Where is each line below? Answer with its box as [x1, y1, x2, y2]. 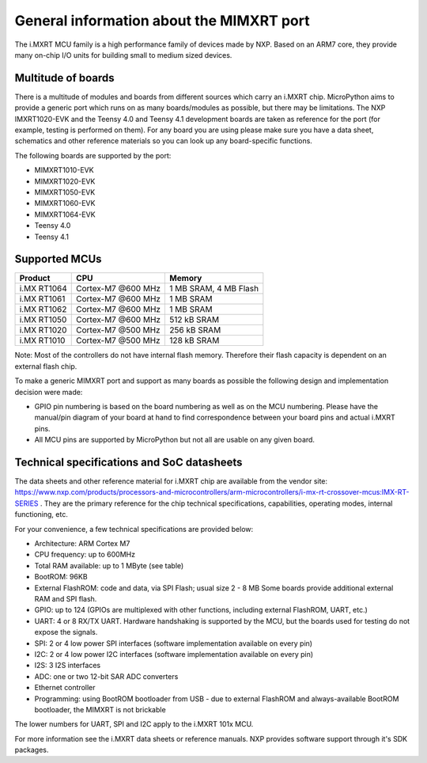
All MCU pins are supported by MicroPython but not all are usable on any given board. [34, 435, 316, 445]
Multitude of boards [14, 71, 115, 85]
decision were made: [14, 387, 83, 397]
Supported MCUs [14, 252, 102, 266]
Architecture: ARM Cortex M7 [34, 539, 130, 549]
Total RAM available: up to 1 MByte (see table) [34, 560, 184, 570]
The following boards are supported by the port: [14, 150, 172, 160]
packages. [14, 745, 49, 755]
